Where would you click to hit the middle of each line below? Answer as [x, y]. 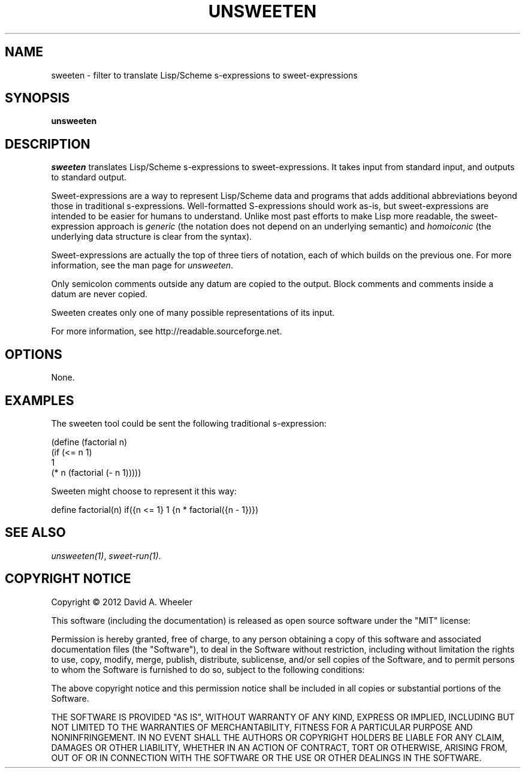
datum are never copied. [99, 294]
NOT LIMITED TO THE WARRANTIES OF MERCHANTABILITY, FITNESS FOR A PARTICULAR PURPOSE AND [262, 727]
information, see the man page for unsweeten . [142, 265]
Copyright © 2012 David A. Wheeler [122, 602]
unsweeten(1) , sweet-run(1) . [106, 555]
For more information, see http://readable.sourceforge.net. [167, 331]
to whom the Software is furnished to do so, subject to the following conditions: [208, 669]
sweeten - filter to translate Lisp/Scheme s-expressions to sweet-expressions [204, 75]
